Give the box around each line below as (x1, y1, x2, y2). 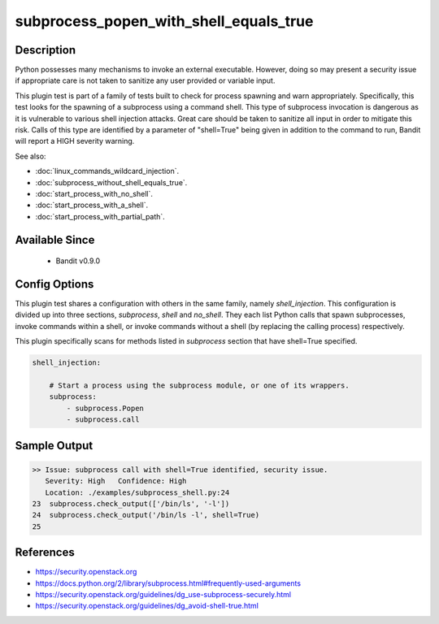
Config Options (15, 277, 94, 291)
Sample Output (15, 439, 93, 453)
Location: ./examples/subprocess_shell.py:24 (45, 487, 230, 497)
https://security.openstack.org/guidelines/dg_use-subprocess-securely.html (35, 590, 292, 599)
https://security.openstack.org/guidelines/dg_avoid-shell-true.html (35, 601, 259, 611)
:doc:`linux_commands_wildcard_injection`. (35, 167, 179, 176)
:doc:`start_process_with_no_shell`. (35, 188, 154, 198)
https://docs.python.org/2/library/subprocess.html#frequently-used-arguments (35, 578, 301, 588)
